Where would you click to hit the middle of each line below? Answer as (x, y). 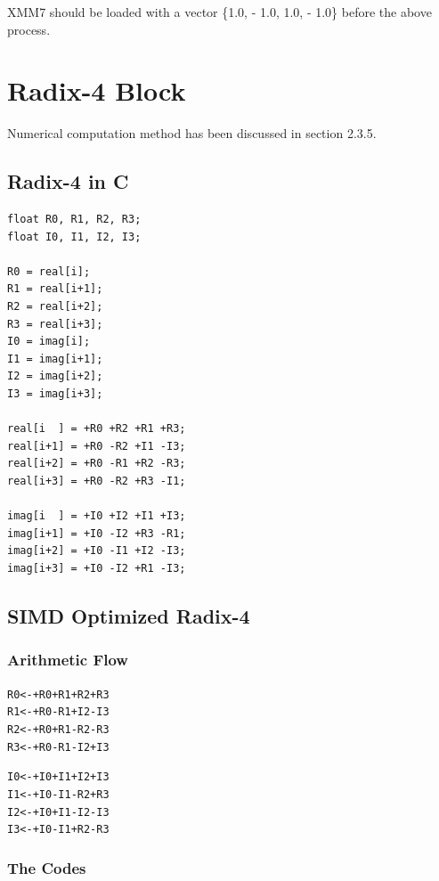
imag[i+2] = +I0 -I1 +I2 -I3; (97, 551)
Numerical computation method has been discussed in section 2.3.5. (192, 133)
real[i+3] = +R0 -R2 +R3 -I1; (97, 481)
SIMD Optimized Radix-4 (129, 615)
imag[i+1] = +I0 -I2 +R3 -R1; (97, 533)
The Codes (47, 867)
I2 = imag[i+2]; (55, 376)
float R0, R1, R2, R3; (74, 220)
